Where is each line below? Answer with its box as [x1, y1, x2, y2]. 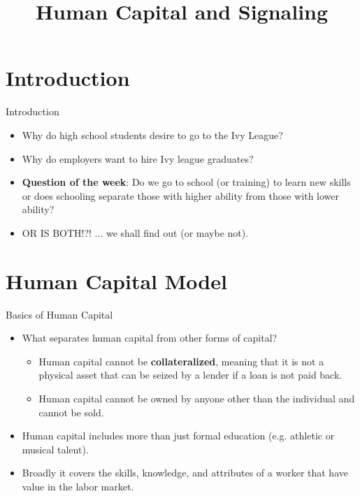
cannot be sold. [38, 404, 104, 419]
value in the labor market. [22, 479, 134, 493]
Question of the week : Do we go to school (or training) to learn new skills [22, 175, 351, 189]
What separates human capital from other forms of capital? [22, 330, 278, 345]
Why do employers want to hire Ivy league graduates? [22, 151, 254, 166]
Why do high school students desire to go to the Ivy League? [22, 127, 283, 142]
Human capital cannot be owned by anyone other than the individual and [38, 391, 355, 405]
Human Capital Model [6, 266, 227, 295]
